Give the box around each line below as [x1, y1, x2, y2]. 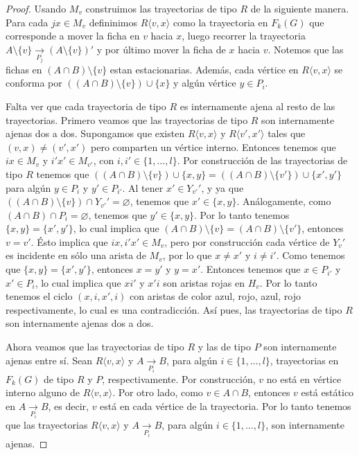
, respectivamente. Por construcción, [102, 371, 256, 386]
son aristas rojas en [163, 275, 245, 289]
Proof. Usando [6, 1, 67, 15]
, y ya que [201, 180, 244, 195]
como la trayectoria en [173, 15, 268, 29]
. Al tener [122, 180, 164, 195]
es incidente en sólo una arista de [6, 248, 146, 262]
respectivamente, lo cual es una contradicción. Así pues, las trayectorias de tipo [6, 302, 342, 316]
